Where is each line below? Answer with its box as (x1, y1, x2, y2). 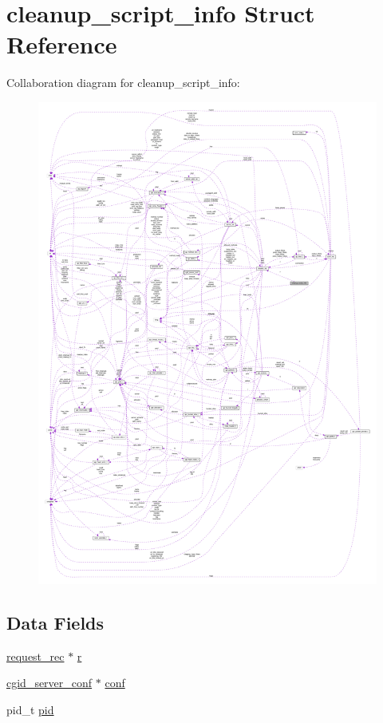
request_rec (6, 647, 65, 664)
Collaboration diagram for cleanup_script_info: (6, 74, 240, 91)
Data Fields (6, 610, 105, 634)
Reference (6, 28, 117, 61)
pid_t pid (6, 701, 54, 717)
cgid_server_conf (6, 674, 93, 691)
